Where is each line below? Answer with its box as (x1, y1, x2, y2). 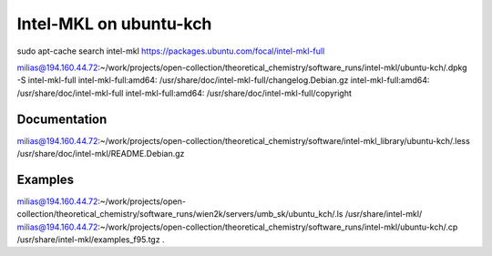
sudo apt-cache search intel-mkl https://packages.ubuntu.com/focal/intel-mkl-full (16, 46, 325, 56)
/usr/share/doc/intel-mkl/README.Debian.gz (16, 148, 185, 159)
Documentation (16, 111, 108, 127)
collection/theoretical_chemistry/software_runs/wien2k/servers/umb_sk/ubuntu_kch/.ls (16, 209, 343, 220)
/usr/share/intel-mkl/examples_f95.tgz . (16, 234, 165, 245)
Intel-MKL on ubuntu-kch (16, 14, 212, 34)
